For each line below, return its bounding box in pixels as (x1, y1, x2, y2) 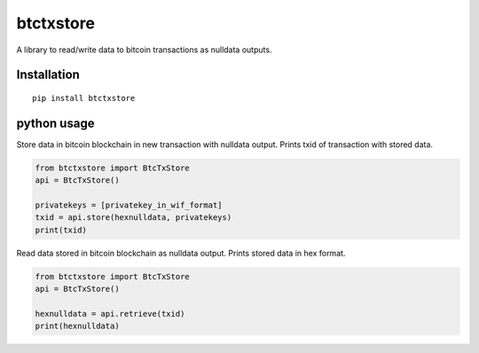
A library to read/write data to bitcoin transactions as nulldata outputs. (16, 44, 272, 55)
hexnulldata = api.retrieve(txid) (35, 309, 185, 318)
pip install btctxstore (32, 93, 136, 103)
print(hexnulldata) (35, 321, 120, 332)
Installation (16, 67, 80, 82)
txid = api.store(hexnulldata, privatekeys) (35, 213, 232, 223)
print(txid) (35, 224, 88, 235)
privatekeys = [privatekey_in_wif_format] (35, 200, 223, 210)
